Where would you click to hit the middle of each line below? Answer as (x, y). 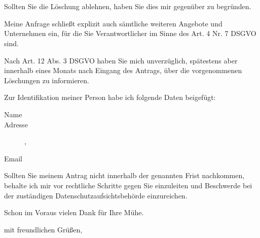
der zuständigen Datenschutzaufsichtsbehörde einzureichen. (96, 195)
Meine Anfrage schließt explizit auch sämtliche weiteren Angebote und (113, 23)
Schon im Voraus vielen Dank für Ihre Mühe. (74, 212)
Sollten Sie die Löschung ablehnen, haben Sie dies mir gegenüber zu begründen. (128, 6)
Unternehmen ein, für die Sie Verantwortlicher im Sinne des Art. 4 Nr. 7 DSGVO (130, 33)
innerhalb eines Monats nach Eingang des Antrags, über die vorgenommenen (123, 70)
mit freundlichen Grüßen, (43, 229)
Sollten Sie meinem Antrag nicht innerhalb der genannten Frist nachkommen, (124, 175)
